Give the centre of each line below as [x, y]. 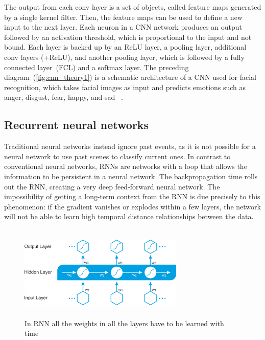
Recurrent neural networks [77, 125]
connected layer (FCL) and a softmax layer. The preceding [97, 67]
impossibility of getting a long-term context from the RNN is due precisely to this [132, 196]
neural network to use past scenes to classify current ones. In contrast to [117, 156]
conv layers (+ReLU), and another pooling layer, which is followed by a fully [124, 57]
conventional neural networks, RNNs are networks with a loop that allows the [126, 166]
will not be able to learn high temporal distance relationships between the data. [129, 216]
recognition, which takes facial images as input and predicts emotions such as [125, 87]
